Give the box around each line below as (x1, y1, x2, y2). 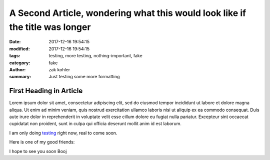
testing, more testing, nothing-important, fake (48, 53, 142, 59)
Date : (9, 39, 21, 45)
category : (9, 60, 30, 66)
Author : (9, 66, 26, 72)
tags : (9, 53, 20, 59)
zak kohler (48, 66, 70, 72)
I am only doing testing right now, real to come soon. (9, 130, 117, 136)
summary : (9, 74, 31, 80)
